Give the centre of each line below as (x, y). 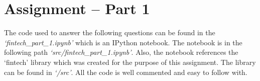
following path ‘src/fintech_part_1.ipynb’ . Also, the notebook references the (121, 52)
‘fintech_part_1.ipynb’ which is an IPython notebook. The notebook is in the (123, 42)
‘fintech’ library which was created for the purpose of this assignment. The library (130, 62)
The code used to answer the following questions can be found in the (110, 32)
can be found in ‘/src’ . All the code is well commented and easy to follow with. (126, 72)
